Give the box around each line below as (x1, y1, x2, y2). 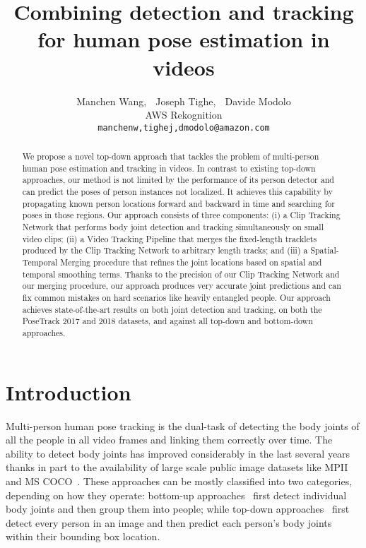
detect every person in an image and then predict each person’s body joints (6, 515, 332, 530)
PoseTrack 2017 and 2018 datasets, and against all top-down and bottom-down (22, 315, 313, 327)
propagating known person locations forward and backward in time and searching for (22, 197, 335, 209)
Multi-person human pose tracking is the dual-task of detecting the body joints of (6, 418, 360, 433)
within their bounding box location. (6, 529, 160, 544)
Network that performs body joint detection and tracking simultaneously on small (22, 221, 324, 233)
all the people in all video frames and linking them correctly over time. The (6, 432, 333, 447)
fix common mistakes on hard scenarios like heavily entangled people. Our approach (22, 292, 331, 304)
